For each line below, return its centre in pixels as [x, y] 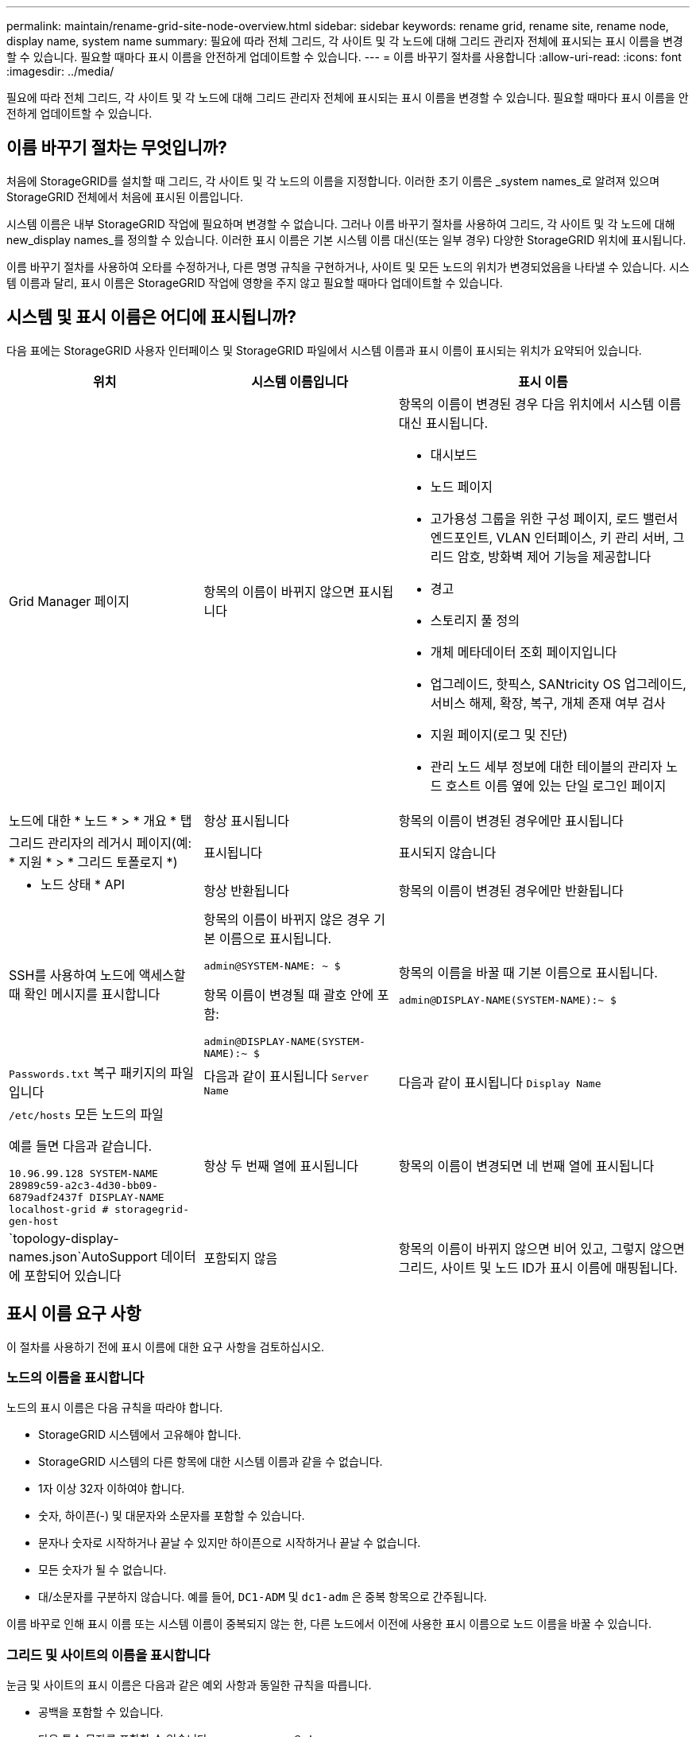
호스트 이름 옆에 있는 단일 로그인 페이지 [556, 785]
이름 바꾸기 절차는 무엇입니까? [117, 148]
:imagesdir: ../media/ [60, 71]
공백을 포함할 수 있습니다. [101, 1712]
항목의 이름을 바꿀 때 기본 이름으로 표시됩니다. [528, 972]
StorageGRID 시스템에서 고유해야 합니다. [140, 1435]
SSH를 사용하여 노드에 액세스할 [97, 975]
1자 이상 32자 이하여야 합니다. [112, 1489]
